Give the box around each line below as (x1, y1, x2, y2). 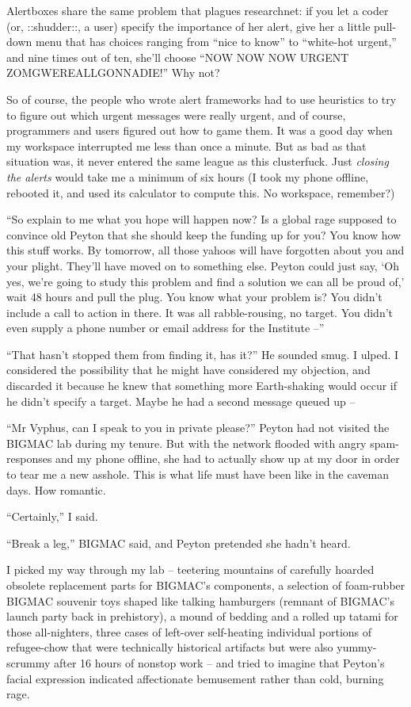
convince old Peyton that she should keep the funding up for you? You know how (6, 226, 401, 243)
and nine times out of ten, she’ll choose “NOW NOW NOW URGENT (6, 48, 349, 65)
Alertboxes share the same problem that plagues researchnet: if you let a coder (6, 2, 389, 18)
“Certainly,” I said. (6, 508, 98, 525)
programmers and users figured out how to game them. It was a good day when (6, 122, 393, 139)
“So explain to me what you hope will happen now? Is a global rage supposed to (6, 211, 397, 227)
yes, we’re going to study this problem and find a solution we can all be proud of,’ (6, 273, 405, 289)
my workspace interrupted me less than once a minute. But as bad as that (6, 137, 367, 154)
